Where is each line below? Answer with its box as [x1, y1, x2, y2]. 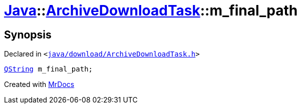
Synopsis [4, 28, 52, 41]
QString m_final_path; [4, 65, 93, 73]
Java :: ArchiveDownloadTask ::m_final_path [4, 2, 298, 19]
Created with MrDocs [4, 80, 75, 89]
